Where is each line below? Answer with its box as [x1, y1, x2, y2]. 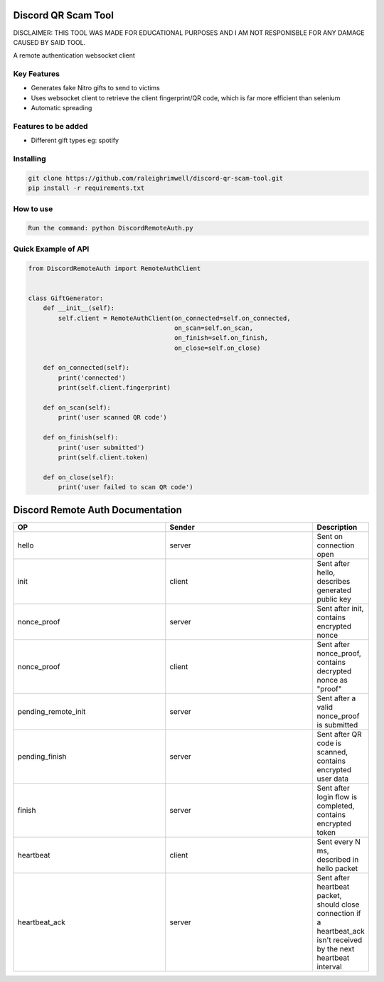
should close [316, 900, 360, 909]
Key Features [13, 69, 60, 79]
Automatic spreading [31, 104, 92, 112]
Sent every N [316, 836, 361, 846]
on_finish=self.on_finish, [174, 334, 269, 342]
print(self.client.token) [58, 454, 149, 461]
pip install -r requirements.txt [28, 184, 145, 192]
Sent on [316, 531, 343, 541]
